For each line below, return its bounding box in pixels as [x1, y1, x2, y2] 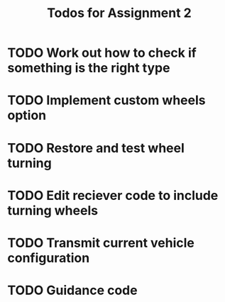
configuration [7, 250, 90, 266]
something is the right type [7, 60, 170, 76]
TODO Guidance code [7, 282, 138, 298]
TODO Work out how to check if [7, 45, 197, 61]
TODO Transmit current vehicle [7, 235, 195, 251]
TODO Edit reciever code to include [7, 187, 219, 203]
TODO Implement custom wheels [7, 92, 206, 108]
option [7, 108, 47, 123]
